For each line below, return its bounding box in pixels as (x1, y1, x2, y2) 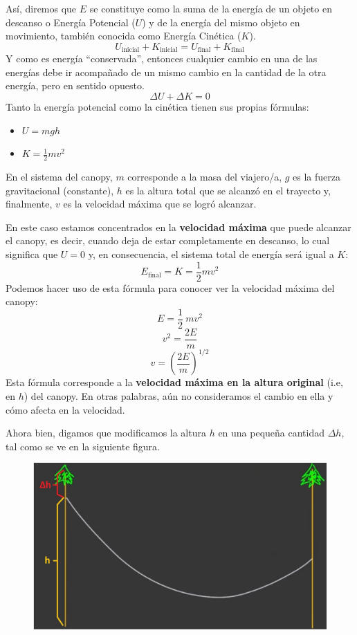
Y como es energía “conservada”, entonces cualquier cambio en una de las (6, 51, 318, 66)
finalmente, (6, 196, 53, 211)
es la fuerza (293, 169, 341, 184)
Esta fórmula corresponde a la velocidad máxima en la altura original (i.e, (6, 375, 343, 389)
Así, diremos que (6, 1, 77, 15)
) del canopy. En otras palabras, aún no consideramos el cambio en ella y (24, 389, 333, 403)
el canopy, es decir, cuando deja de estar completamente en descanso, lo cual (6, 233, 330, 248)
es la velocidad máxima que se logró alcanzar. (63, 196, 257, 211)
